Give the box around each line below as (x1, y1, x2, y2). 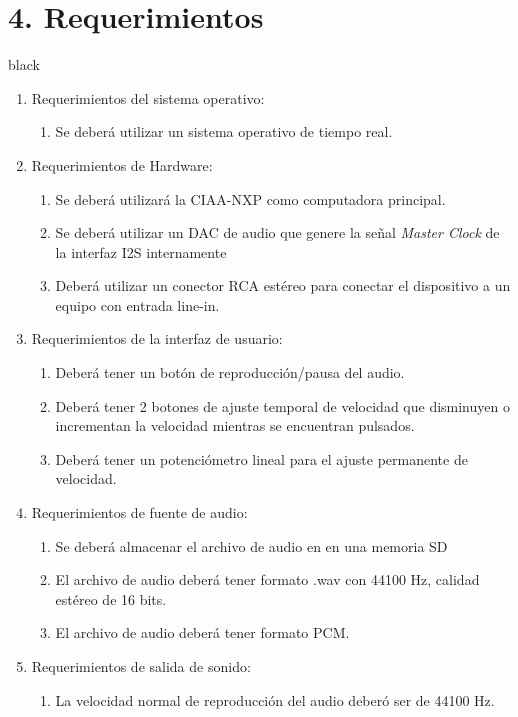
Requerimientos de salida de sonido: (31, 656, 251, 676)
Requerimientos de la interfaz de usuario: (31, 328, 283, 349)
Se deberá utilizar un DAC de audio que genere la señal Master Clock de (55, 222, 500, 243)
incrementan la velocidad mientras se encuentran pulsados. (55, 415, 415, 436)
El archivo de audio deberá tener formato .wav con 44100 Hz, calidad (55, 569, 480, 590)
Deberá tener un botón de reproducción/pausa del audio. (55, 362, 405, 383)
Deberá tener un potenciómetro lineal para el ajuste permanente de (55, 448, 468, 469)
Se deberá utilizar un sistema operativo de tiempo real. (55, 121, 393, 142)
